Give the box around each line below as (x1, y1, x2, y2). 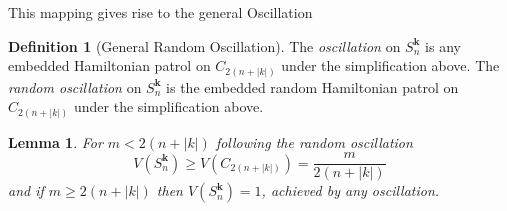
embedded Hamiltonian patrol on (8, 55, 211, 76)
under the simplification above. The (281, 55, 500, 76)
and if (8, 180, 44, 201)
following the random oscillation (215, 131, 413, 152)
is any (425, 35, 461, 56)
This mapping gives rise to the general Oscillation (8, 2, 313, 22)
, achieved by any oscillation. (261, 180, 440, 201)
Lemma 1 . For (8, 131, 103, 152)
